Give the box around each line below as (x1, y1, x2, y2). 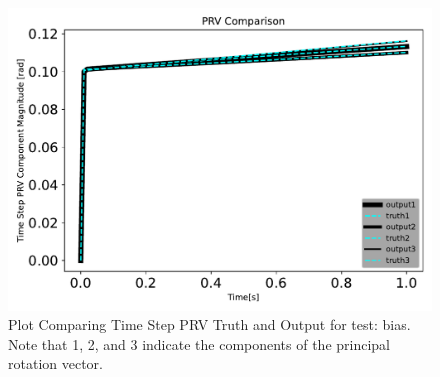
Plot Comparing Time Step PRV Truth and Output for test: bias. (8, 314, 411, 335)
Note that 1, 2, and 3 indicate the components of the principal (8, 333, 391, 354)
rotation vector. (8, 353, 103, 374)
